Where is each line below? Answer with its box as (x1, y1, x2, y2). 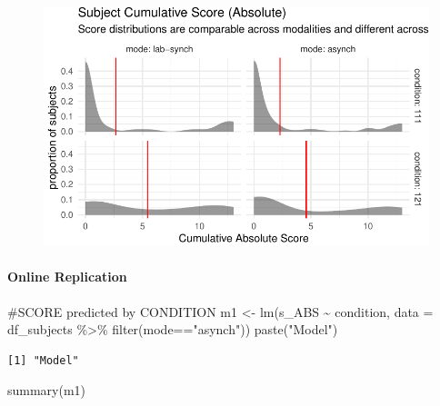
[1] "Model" (7, 353, 79, 367)
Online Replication (7, 267, 127, 286)
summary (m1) (7, 381, 86, 400)
